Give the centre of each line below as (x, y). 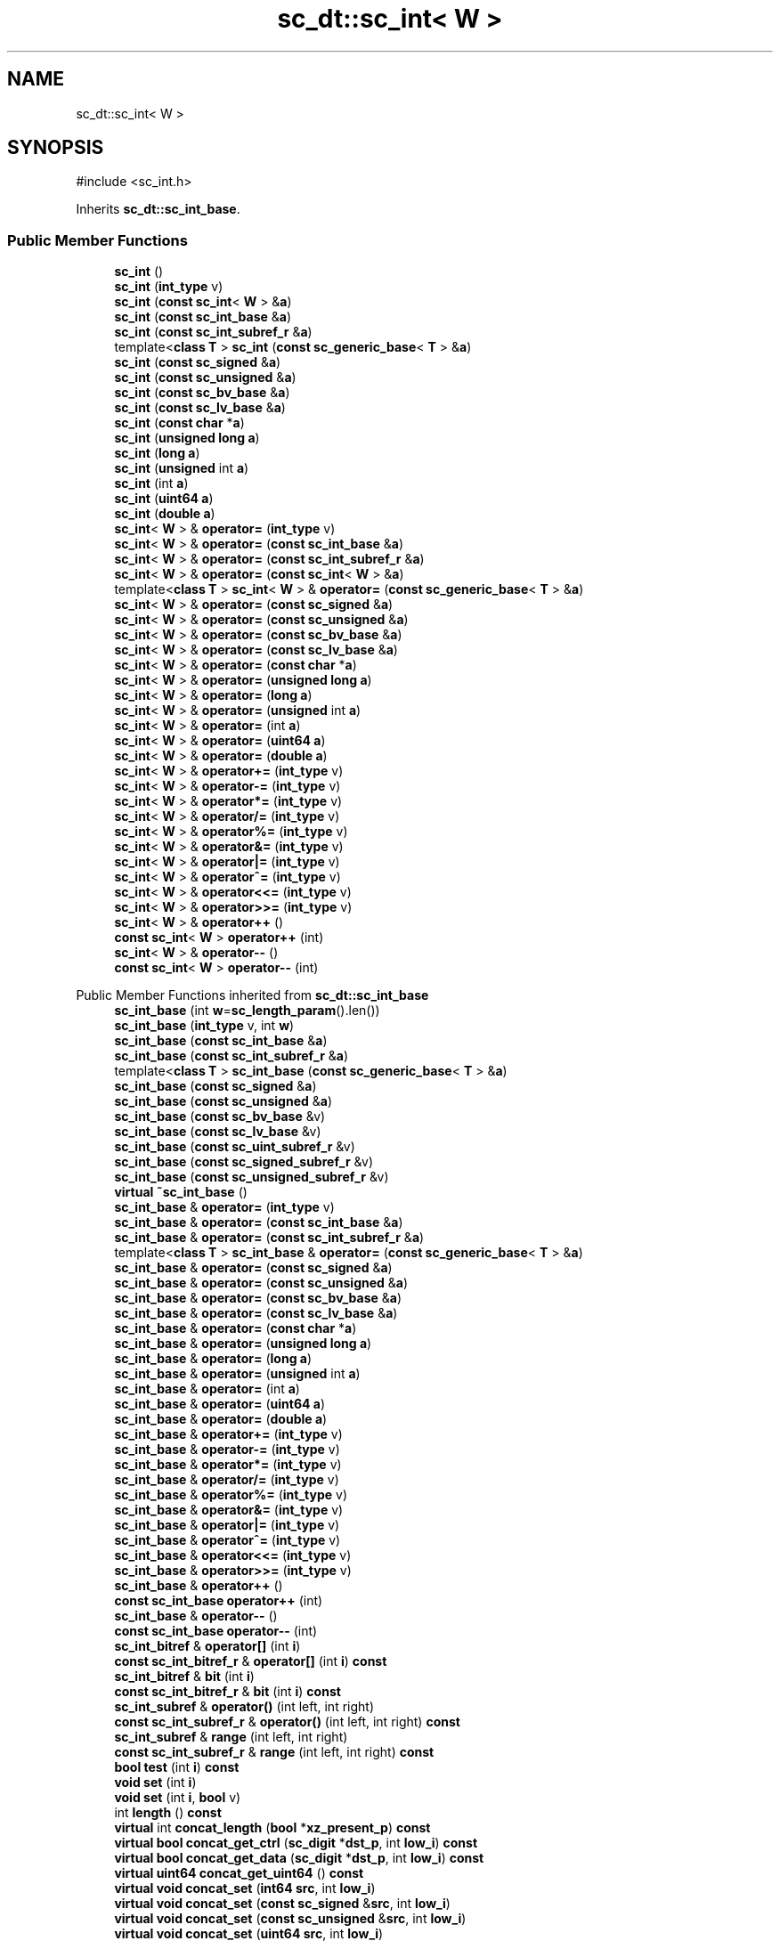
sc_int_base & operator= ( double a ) (221, 1419)
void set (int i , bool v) (178, 1798)
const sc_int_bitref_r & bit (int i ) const (227, 1692)
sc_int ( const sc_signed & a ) (198, 362)
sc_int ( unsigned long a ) (187, 438)
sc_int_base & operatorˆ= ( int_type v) (227, 1540)
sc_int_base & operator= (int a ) (207, 1389)
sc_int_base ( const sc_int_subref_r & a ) (232, 1056)
